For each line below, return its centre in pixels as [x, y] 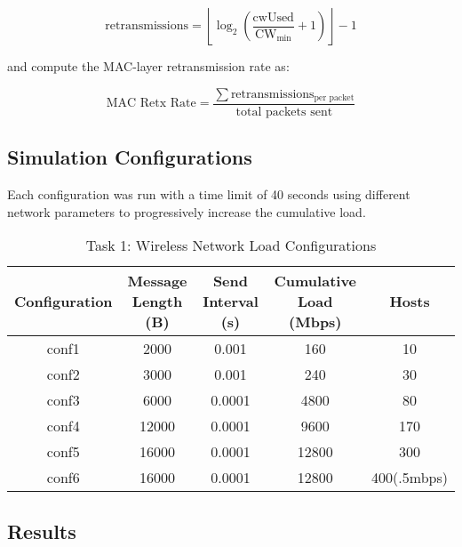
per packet [334, 98]
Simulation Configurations [130, 157]
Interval [231, 302]
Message [157, 281]
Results [42, 531]
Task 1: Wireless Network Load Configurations [231, 245]
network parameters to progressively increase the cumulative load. [187, 211]
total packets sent [284, 113]
